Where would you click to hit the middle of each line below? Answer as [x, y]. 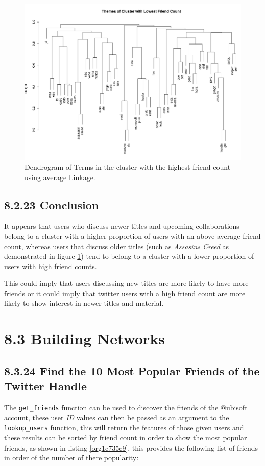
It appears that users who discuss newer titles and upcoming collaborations [122, 226]
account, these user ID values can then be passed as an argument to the [117, 417]
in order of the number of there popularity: [71, 458]
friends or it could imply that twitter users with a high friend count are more [125, 293]
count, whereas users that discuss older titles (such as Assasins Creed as [117, 246]
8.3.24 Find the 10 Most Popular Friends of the [132, 371]
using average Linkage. [60, 177]
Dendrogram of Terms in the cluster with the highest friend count [128, 167]
